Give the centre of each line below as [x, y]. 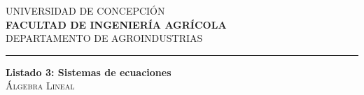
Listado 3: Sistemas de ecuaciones [89, 72]
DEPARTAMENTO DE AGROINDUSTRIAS [104, 38]
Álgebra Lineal [40, 86]
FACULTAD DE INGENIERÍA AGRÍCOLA [116, 24]
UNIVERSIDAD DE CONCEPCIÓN [85, 10]
